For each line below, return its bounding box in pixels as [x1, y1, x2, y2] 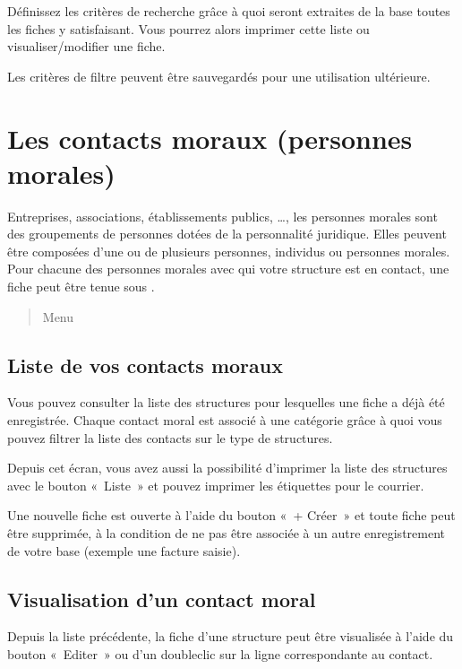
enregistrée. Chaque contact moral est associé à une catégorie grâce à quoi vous [7, 411, 442, 430]
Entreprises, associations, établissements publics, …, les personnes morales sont [7, 206, 438, 225]
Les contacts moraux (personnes [7, 119, 413, 156]
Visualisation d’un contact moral [7, 585, 316, 613]
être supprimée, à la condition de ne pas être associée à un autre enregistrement [7, 524, 446, 543]
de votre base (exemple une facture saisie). [7, 541, 241, 560]
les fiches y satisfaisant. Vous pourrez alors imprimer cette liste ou [7, 19, 370, 38]
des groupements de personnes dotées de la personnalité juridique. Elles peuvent [7, 224, 447, 243]
